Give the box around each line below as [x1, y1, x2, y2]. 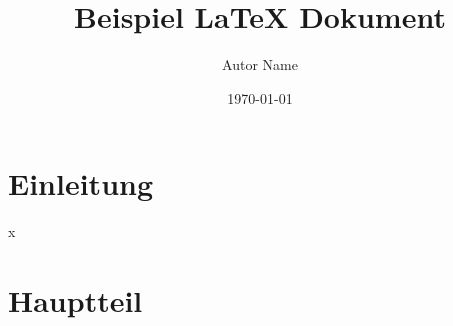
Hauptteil [8, 280, 143, 321]
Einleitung [8, 163, 154, 204]
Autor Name [222, 54, 298, 75]
